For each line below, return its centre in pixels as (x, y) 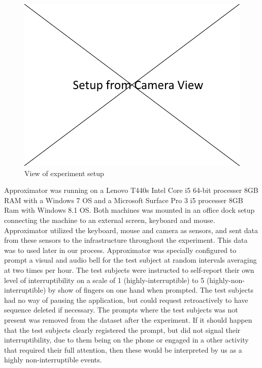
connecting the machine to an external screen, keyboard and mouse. (110, 220)
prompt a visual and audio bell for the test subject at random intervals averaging (130, 260)
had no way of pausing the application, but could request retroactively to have (126, 300)
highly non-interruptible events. (53, 360)
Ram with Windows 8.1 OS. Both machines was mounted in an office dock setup (129, 210)
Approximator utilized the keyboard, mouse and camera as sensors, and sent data (131, 230)
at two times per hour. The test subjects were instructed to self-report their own (129, 270)
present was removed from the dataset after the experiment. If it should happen (128, 319)
